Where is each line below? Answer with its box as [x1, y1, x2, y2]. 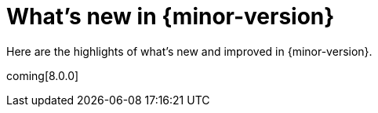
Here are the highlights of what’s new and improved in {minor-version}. [6, 44, 373, 58]
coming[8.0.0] [6, 68, 79, 82]
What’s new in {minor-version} [6, 3, 335, 30]
